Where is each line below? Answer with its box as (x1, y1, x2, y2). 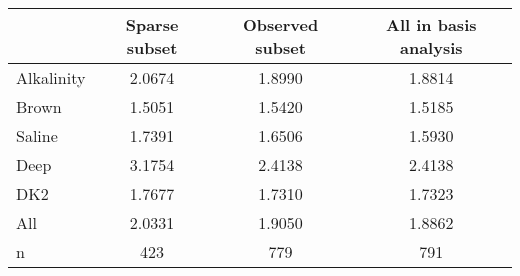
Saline (16, 124, 58, 147)
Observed (243, 13, 319, 36)
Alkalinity (16, 66, 86, 89)
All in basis (386, 13, 477, 36)
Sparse (125, 13, 179, 36)
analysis (399, 36, 463, 59)
